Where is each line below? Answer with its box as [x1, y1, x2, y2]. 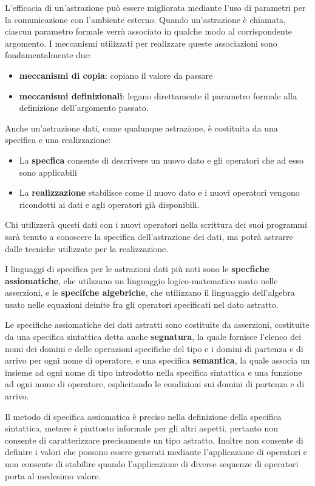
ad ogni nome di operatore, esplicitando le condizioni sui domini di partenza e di [5, 378, 305, 390]
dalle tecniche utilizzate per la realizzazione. [5, 242, 169, 255]
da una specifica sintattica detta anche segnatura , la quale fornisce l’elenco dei [5, 330, 302, 343]
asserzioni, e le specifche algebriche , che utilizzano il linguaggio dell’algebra [5, 286, 295, 299]
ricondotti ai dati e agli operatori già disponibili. [19, 198, 200, 210]
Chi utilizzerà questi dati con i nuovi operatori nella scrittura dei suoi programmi [5, 218, 307, 231]
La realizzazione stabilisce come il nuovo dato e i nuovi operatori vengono [19, 186, 300, 199]
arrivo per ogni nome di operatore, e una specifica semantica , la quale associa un [5, 354, 310, 367]
